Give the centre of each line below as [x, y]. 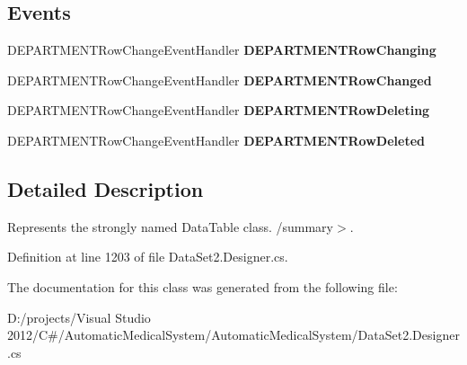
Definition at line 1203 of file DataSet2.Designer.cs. [148, 257]
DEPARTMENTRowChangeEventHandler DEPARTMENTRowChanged [220, 80]
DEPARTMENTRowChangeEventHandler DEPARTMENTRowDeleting [219, 110]
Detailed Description [106, 188]
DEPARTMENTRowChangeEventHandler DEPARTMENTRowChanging [222, 50]
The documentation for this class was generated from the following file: [203, 286]
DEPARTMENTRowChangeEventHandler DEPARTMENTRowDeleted [216, 140]
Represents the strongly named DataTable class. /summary [170, 226]
